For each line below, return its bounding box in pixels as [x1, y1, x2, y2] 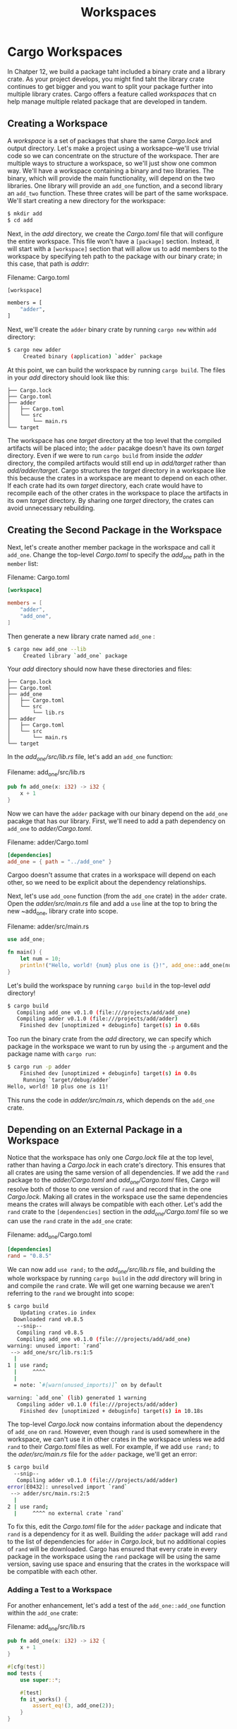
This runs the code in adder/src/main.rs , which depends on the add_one [7, 1096, 215, 1104]
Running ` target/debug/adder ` [23, 1076, 112, 1084]
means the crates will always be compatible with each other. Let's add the [7, 1200, 223, 1208]
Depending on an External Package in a [7, 1124, 183, 1136]
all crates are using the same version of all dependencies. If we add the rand [7, 1168, 229, 1177]
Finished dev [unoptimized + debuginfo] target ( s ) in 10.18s [20, 1407, 203, 1414]
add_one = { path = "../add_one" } [7, 858, 112, 865]
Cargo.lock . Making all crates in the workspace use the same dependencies [7, 1193, 228, 1201]
